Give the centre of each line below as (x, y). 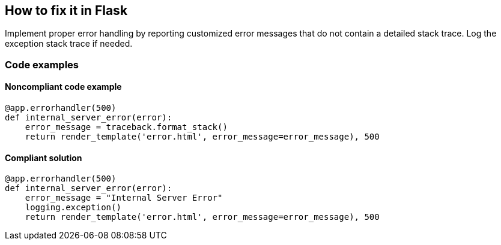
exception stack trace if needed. (69, 44)
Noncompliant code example (63, 87)
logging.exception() (73, 208)
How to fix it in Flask (66, 10)
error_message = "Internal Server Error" (124, 198)
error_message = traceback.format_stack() (126, 127)
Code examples (42, 64)
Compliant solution (44, 158)
